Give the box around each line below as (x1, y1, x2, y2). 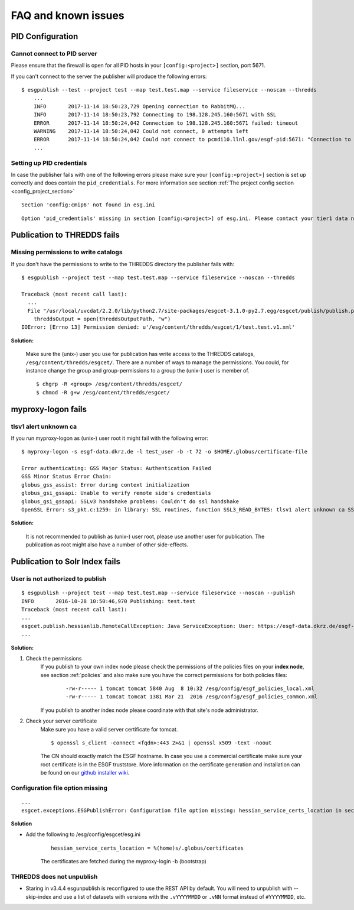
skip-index (25, 893, 52, 900)
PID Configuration (11, 31, 78, 41)
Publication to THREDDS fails (11, 230, 120, 240)
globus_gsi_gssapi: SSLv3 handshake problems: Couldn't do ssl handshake (21, 498, 240, 505)
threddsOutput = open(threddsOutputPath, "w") (33, 316, 171, 322)
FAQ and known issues (11, 9, 125, 22)
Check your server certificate (25, 717, 97, 724)
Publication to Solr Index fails (11, 556, 121, 567)
